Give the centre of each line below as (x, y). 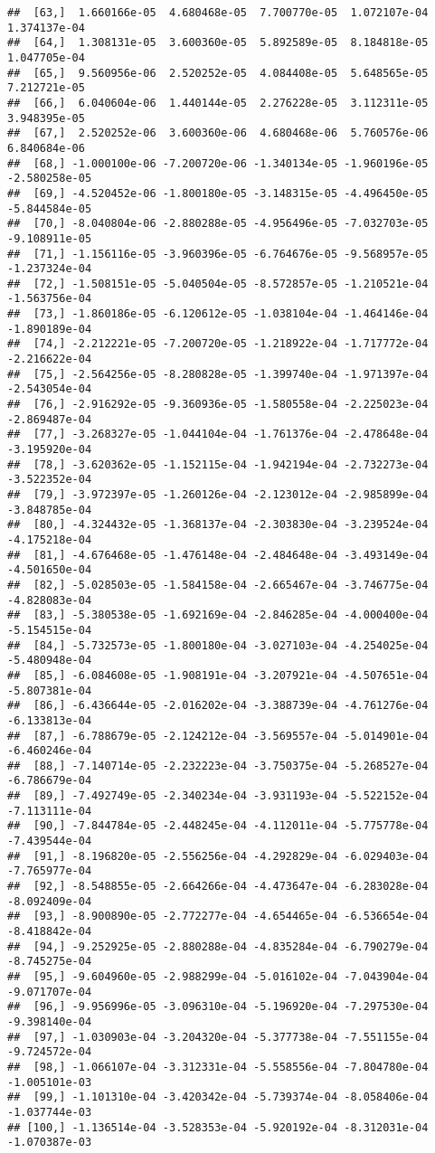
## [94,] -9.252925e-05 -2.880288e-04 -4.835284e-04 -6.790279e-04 (218, 946)
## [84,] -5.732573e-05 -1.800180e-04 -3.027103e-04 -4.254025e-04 (218, 645)
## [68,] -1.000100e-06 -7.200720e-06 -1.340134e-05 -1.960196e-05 (218, 163)
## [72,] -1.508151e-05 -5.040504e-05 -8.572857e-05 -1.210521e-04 (218, 284)
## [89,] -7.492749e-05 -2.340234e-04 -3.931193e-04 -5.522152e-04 (218, 796)
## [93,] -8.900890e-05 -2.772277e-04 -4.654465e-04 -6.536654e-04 (218, 917)
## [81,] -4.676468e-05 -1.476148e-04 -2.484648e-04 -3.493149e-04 (218, 555)
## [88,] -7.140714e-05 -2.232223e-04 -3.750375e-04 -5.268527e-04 (218, 766)
